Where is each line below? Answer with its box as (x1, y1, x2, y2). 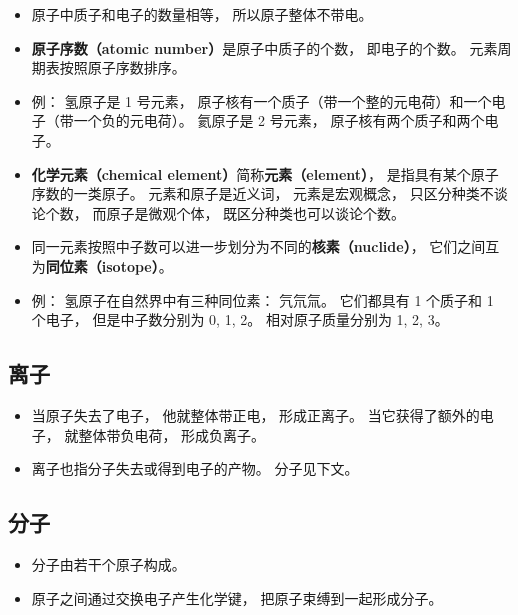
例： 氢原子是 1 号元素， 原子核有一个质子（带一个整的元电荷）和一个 (31, 90, 492, 111)
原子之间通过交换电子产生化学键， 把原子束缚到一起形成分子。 (31, 587, 443, 608)
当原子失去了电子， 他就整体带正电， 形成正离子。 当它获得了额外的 (31, 404, 480, 425)
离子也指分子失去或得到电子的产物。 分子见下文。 (31, 458, 359, 479)
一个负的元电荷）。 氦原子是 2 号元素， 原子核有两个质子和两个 (73, 110, 485, 131)
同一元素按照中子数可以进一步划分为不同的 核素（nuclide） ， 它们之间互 (31, 236, 500, 257)
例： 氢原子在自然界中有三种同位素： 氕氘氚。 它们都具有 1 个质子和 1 (31, 289, 494, 310)
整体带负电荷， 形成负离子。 (78, 424, 266, 445)
